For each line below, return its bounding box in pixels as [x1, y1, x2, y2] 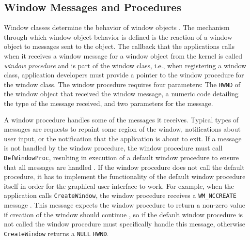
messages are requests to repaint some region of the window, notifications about [4, 124, 241, 134]
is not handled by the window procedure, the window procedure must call [4, 143, 223, 153]
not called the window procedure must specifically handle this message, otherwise [4, 219, 245, 229]
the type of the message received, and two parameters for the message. [4, 98, 213, 108]
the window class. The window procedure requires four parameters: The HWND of [4, 79, 241, 89]
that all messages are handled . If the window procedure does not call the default [4, 162, 245, 172]
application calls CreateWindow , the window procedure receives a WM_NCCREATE [4, 190, 236, 200]
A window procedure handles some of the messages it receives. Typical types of [4, 114, 239, 124]
